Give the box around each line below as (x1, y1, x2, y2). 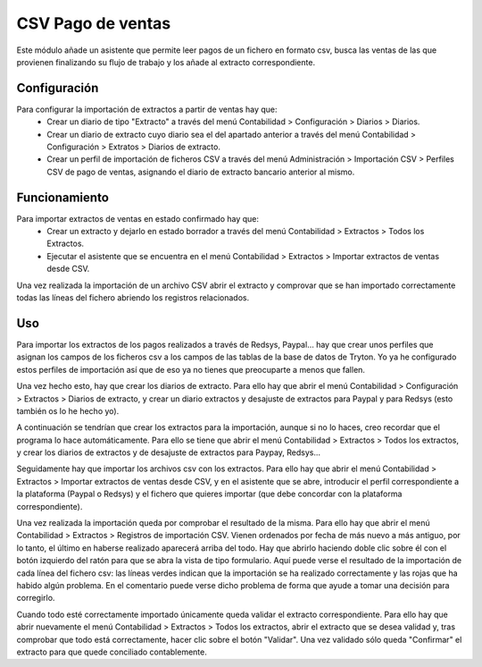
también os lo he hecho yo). (16, 405, 120, 416)
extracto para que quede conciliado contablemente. (16, 646, 207, 657)
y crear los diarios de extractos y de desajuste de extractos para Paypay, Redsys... (16, 447, 321, 458)
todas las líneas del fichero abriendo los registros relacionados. (16, 292, 250, 303)
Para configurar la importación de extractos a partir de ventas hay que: (16, 104, 278, 114)
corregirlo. (16, 593, 55, 604)
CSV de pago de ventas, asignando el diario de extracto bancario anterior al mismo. (46, 166, 355, 177)
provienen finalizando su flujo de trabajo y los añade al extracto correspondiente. (16, 56, 316, 67)
